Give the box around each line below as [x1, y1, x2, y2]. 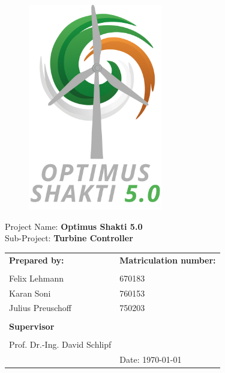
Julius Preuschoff [9, 301, 72, 314]
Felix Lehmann [9, 271, 64, 284]
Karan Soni [9, 286, 51, 299]
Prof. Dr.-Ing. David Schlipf [9, 338, 112, 350]
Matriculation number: [119, 253, 216, 266]
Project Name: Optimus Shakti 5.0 [5, 220, 143, 232]
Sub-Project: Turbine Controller [5, 232, 133, 244]
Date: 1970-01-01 [119, 353, 182, 365]
